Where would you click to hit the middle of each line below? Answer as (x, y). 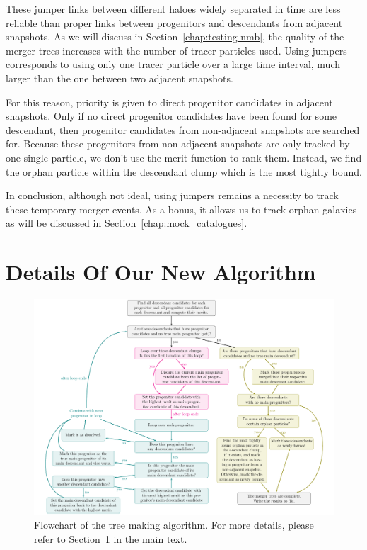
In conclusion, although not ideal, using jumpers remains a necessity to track (172, 195)
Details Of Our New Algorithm (161, 272)
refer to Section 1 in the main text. (111, 538)
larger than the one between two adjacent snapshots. (120, 78)
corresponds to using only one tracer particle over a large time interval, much (173, 64)
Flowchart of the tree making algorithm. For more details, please (174, 524)
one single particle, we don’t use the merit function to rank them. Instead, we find (184, 157)
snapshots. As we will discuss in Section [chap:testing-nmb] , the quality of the (175, 37)
